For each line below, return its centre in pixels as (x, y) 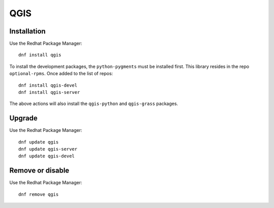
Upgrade (24, 118)
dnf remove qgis (39, 194)
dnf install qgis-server (49, 92)
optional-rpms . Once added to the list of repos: (61, 74)
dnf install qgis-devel (48, 85)
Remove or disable (39, 171)
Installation (27, 31)
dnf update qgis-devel (47, 156)
